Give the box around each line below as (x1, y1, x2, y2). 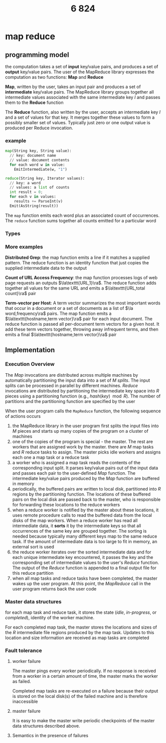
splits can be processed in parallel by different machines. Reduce (5, 382, 138, 389)
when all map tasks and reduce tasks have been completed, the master (12, 575, 158, 581)
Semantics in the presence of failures (12, 733, 88, 739)
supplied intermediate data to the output (5, 265, 87, 271)
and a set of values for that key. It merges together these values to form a (5, 114, 155, 120)
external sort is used (12, 544, 54, 549)
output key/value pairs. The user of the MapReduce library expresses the (5, 69, 155, 75)
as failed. (12, 679, 31, 685)
